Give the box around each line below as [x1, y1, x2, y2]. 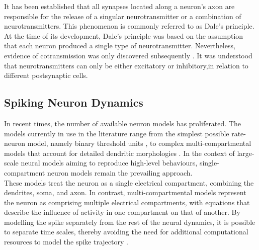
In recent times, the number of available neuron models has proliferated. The [4, 118, 241, 128]
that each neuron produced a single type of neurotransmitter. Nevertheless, [4, 40, 235, 51]
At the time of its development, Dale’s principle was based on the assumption [4, 30, 243, 41]
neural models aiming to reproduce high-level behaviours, [21, 157, 198, 168]
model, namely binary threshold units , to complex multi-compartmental [27, 138, 251, 148]
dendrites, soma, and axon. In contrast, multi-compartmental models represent [4, 187, 246, 198]
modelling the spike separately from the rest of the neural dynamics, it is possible [4, 216, 255, 227]
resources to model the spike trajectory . [4, 236, 128, 247]
